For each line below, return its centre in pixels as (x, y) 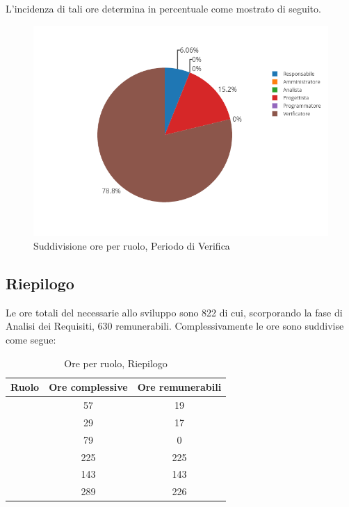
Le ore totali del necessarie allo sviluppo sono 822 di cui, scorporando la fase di (174, 312)
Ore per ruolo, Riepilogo (116, 363)
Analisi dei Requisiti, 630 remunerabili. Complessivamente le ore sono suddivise (175, 326)
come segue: (31, 340)
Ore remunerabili (179, 387)
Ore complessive (88, 387)
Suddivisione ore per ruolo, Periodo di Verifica (132, 246)
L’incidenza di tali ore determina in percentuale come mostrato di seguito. (163, 8)
